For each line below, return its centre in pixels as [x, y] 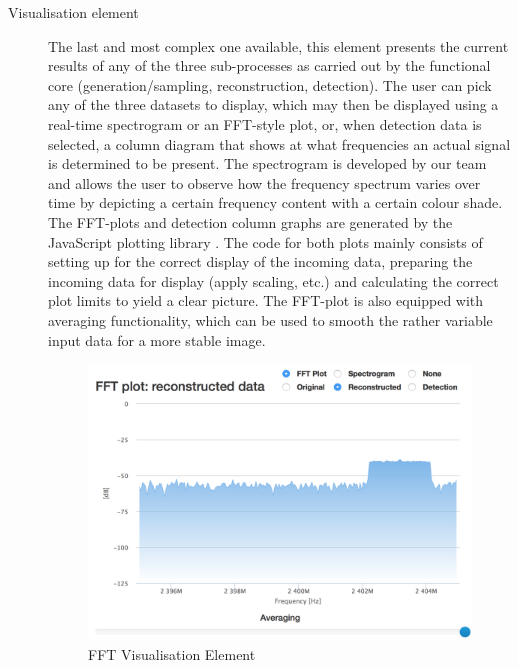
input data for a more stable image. [157, 339]
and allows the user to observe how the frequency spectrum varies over [264, 182]
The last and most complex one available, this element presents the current [278, 45]
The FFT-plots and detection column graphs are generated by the [250, 221]
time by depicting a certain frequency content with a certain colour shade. [275, 202]
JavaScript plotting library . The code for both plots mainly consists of [265, 241]
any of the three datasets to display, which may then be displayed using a [273, 104]
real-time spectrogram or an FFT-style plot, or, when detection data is [265, 123]
